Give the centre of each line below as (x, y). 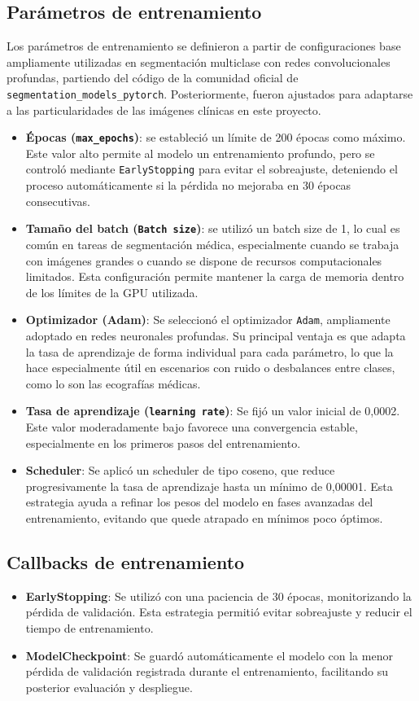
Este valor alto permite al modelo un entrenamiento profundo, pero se (200, 153)
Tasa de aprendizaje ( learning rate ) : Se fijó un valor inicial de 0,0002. (213, 411)
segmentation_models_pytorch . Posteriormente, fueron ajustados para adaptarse (210, 93)
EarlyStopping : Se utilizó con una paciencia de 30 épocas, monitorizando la (218, 596)
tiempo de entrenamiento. (89, 628)
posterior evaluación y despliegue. (109, 687)
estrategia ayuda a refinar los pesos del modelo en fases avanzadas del (199, 502)
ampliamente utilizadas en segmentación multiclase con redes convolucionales (199, 61)
